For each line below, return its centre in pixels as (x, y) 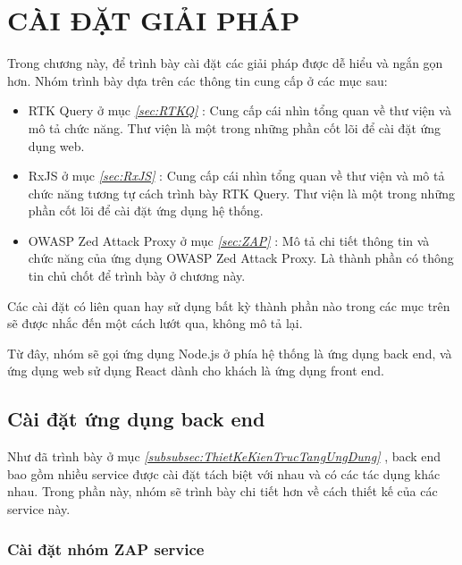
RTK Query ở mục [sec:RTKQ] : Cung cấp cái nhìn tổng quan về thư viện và (239, 110)
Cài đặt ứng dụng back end (136, 419)
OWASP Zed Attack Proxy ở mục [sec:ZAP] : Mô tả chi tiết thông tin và (229, 240)
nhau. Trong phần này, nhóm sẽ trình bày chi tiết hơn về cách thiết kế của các (223, 491)
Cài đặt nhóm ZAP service (106, 548)
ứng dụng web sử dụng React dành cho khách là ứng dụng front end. (196, 371)
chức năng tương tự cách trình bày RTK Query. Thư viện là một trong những (241, 193)
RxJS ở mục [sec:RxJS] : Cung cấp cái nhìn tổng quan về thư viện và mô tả (236, 176)
